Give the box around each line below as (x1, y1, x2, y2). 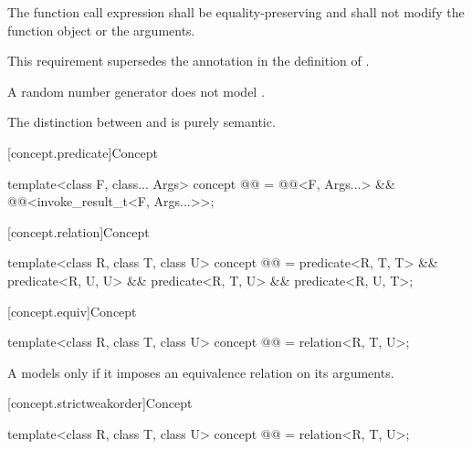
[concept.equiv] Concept (7, 301, 137, 320)
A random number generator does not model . (7, 81, 265, 100)
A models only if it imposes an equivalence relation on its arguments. (7, 362, 394, 381)
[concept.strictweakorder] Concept (7, 393, 193, 412)
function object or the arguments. (7, 20, 195, 39)
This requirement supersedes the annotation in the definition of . (7, 51, 370, 70)
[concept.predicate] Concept (7, 142, 158, 162)
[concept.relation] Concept (7, 222, 150, 241)
